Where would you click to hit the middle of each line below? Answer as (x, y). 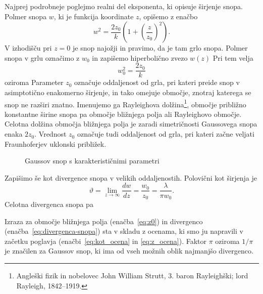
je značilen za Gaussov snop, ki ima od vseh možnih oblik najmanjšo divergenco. (129, 251)
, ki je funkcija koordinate (94, 16)
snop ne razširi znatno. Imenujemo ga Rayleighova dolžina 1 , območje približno (125, 103)
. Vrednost (50, 134)
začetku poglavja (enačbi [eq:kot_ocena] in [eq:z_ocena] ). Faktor (106, 241)
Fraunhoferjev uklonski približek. (56, 143)
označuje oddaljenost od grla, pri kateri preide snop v (157, 82)
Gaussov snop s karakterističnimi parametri (92, 161)
